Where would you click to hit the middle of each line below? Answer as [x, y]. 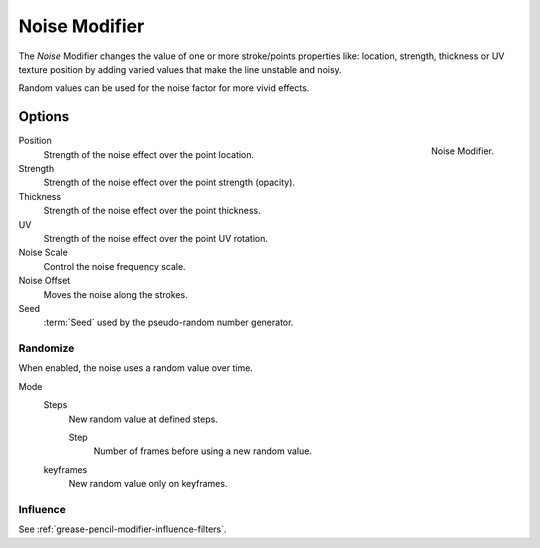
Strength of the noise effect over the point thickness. [152, 211]
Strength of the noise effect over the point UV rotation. [156, 238]
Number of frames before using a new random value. [202, 451]
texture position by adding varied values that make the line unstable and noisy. [180, 69]
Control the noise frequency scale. [114, 266]
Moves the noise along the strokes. [116, 294]
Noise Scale [43, 252]
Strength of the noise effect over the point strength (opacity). [169, 182]
